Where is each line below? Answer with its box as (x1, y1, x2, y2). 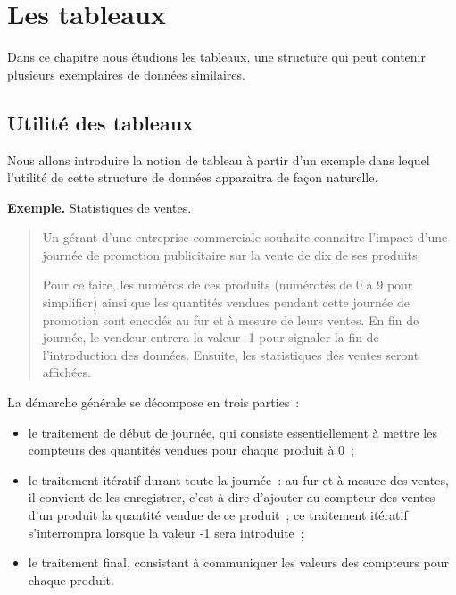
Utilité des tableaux (7, 108, 194, 136)
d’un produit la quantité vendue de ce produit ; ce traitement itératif (28, 506, 408, 524)
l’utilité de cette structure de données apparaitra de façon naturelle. (7, 168, 378, 187)
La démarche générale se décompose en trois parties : (7, 393, 300, 412)
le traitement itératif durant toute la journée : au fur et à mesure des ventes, (28, 470, 449, 489)
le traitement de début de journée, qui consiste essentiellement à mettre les (28, 423, 437, 441)
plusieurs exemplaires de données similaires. (7, 64, 245, 83)
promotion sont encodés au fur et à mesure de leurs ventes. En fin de (42, 310, 419, 329)
